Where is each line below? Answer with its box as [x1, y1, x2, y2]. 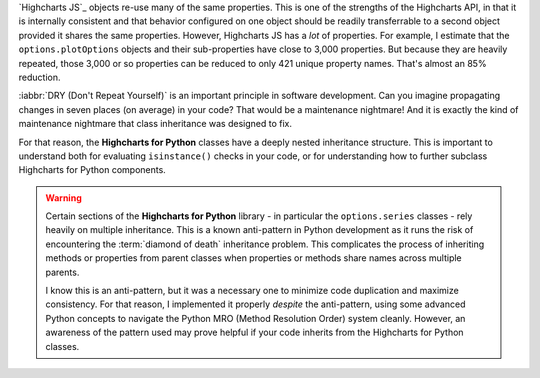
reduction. [18, 71, 61, 83]
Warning [45, 191, 82, 204]
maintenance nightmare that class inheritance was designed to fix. [18, 118, 292, 130]
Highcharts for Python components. [18, 164, 167, 176]
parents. [45, 266, 80, 278]
